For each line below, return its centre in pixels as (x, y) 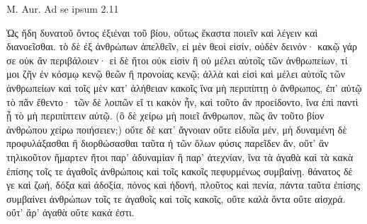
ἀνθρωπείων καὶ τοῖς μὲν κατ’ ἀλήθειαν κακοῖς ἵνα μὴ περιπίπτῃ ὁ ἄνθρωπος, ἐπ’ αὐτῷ (184, 87)
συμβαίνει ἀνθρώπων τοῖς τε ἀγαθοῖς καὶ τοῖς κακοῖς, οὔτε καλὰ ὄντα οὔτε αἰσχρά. (176, 198)
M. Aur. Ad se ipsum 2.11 (63, 8)
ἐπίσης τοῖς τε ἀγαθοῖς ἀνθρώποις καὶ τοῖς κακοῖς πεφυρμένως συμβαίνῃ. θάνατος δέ (180, 171)
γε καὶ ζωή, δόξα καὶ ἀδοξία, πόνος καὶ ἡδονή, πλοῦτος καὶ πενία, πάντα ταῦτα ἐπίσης (183, 185)
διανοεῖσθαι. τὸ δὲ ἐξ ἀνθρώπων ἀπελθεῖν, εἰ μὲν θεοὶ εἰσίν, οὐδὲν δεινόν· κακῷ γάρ (182, 46)
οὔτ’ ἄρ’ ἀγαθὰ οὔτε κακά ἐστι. (70, 212)
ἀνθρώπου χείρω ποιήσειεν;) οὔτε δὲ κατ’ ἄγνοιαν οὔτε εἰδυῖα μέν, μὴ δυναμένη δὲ (177, 129)
